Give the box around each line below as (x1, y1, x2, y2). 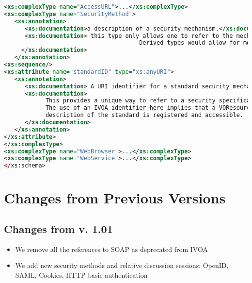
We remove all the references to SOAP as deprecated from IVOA (15, 244, 208, 254)
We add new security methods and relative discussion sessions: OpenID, (15, 260, 229, 270)
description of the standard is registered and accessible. (45, 112, 243, 119)
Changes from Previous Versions (4, 188, 226, 208)
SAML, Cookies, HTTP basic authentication (15, 269, 148, 280)
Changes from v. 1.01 (4, 221, 113, 236)
